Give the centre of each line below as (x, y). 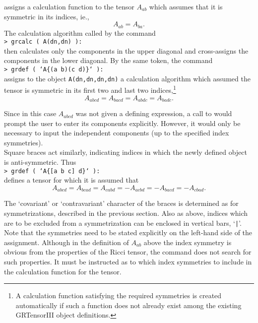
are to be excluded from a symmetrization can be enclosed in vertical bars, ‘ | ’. (123, 223)
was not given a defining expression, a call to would (154, 113)
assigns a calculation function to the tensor (69, 6)
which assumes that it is (186, 6)
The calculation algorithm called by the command (80, 32)
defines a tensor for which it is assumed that (71, 180)
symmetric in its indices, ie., (47, 16)
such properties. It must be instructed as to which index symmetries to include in (128, 261)
